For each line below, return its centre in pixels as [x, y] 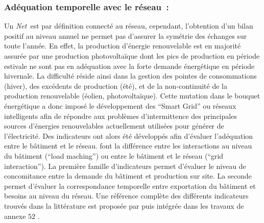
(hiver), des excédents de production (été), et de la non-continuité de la [116, 85]
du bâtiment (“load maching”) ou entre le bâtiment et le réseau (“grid [114, 155]
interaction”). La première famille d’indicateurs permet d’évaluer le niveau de [125, 166]
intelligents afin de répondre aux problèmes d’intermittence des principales [121, 116]
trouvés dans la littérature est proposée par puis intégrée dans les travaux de [124, 205]
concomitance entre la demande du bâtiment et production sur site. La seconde [128, 176]
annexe [15, 216]
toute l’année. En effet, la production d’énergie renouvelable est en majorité [123, 46]
